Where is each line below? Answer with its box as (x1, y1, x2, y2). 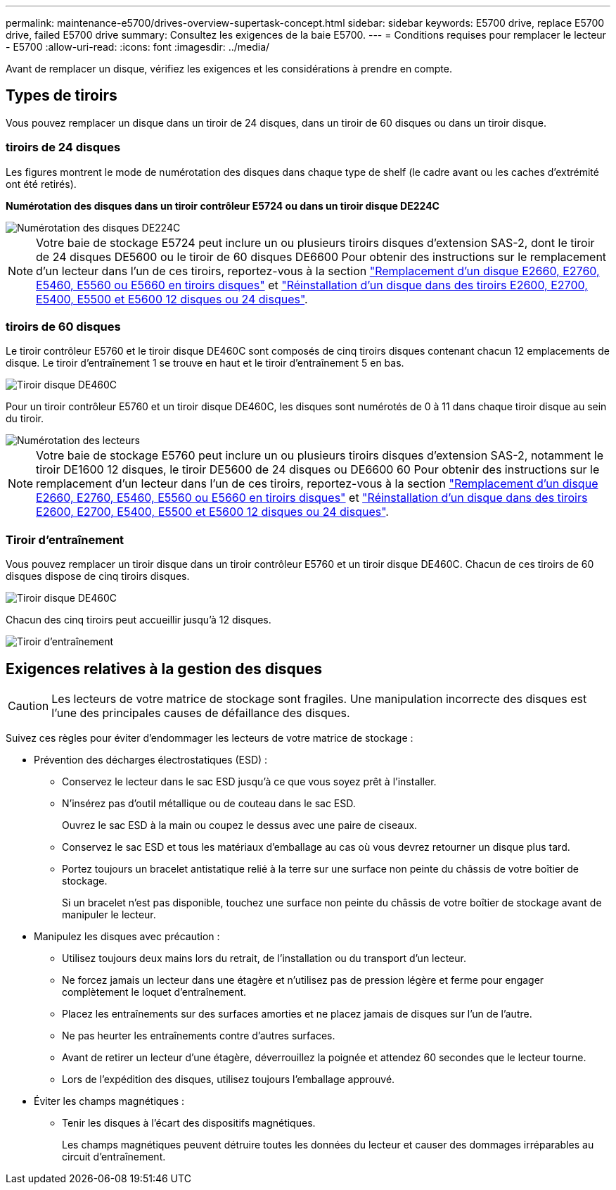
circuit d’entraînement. (62, 1150, 166, 1163)
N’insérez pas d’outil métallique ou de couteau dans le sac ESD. (62, 797, 356, 809)
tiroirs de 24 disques (6, 140, 121, 155)
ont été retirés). (6, 177, 77, 190)
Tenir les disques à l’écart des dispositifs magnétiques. (62, 1116, 316, 1129)
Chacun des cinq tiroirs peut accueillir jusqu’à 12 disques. (6, 614, 271, 626)
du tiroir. (6, 412, 44, 425)
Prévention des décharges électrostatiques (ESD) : (34, 753, 268, 766)
